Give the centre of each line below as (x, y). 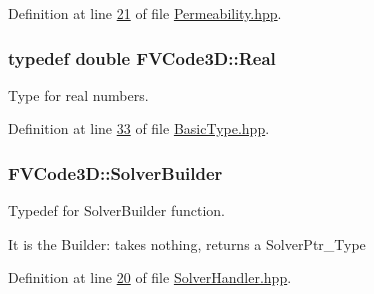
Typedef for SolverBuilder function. (116, 210)
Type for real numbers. (78, 94)
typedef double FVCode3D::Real (142, 57)
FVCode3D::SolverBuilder (115, 172)
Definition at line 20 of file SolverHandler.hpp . (150, 277)
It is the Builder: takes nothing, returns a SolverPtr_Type (187, 243)
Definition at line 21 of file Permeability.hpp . (145, 13)
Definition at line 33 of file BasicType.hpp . (139, 128)
